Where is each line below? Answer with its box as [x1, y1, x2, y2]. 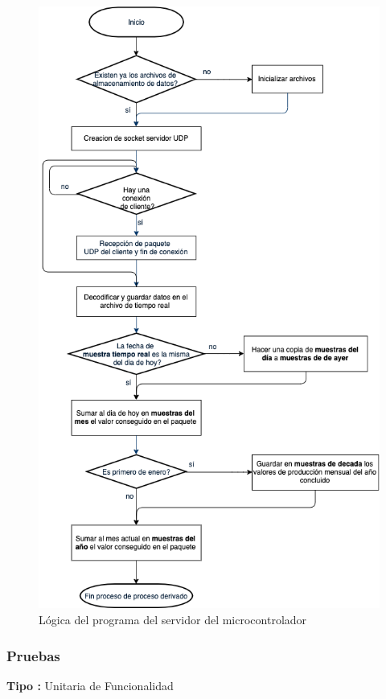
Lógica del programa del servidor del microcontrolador [39, 611, 307, 627]
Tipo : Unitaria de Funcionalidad [6, 676, 174, 693]
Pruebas [6, 645, 60, 665]
